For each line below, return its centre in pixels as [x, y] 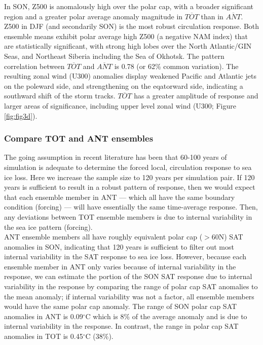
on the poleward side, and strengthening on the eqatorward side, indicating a [124, 85]
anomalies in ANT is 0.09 [44, 316]
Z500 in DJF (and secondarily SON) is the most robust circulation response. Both [132, 26]
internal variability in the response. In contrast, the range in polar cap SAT [121, 326]
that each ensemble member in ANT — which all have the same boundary [120, 197]
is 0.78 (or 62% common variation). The [176, 66]
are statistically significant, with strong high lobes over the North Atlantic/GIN [128, 46]
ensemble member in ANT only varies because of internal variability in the [120, 266]
